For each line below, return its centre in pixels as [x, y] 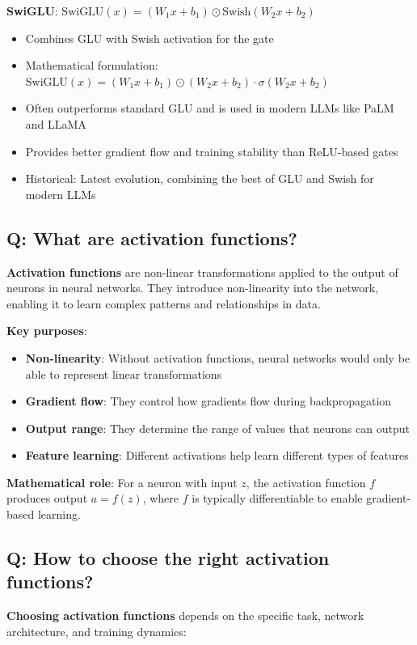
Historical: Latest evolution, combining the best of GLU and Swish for [200, 178]
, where [161, 498]
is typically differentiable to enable [277, 498]
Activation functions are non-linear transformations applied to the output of [202, 272]
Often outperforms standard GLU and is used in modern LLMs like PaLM [210, 108]
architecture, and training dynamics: [97, 631]
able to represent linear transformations [124, 373]
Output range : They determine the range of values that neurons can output [217, 428]
